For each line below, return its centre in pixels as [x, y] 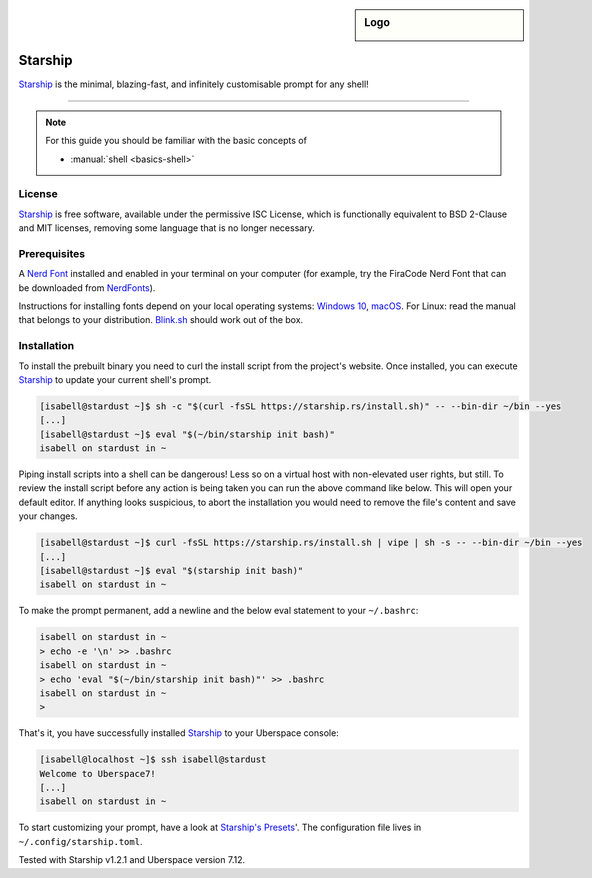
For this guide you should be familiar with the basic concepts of [176, 141]
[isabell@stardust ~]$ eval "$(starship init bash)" [171, 570]
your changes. [48, 516]
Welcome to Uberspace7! [98, 773]
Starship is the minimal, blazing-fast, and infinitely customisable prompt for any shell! [193, 84]
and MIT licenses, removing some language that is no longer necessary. [166, 228]
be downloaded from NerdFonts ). [87, 287]
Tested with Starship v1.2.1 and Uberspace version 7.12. [131, 860]
